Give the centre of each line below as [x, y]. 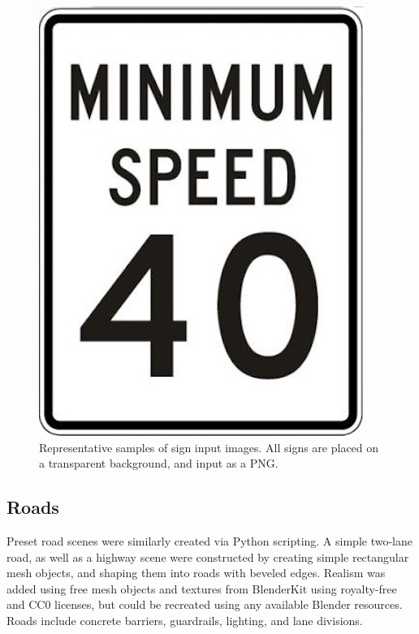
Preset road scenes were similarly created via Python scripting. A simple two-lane [209, 540]
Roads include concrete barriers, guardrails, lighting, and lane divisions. [185, 620]
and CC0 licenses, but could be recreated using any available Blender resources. [205, 604]
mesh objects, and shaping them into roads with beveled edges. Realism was [196, 573]
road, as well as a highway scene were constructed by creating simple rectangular [208, 556]
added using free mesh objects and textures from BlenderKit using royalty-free [202, 588]
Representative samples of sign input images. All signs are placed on [209, 447]
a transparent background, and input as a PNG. [159, 463]
